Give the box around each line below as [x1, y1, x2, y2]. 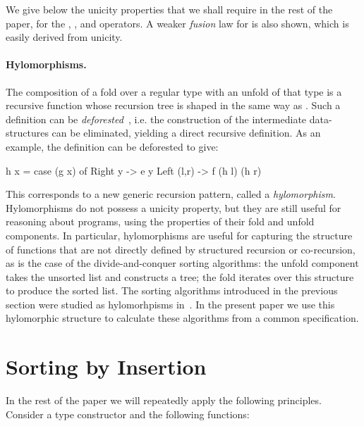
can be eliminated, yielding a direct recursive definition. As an [51, 125, 321, 140]
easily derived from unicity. [6, 30, 123, 44]
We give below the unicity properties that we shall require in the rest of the [6, 2, 333, 16]
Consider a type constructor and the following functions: [6, 406, 250, 421]
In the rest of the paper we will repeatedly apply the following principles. [6, 393, 322, 408]
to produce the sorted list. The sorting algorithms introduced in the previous [6, 283, 338, 298]
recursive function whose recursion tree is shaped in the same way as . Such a [6, 98, 341, 113]
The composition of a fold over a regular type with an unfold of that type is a [6, 84, 342, 99]
